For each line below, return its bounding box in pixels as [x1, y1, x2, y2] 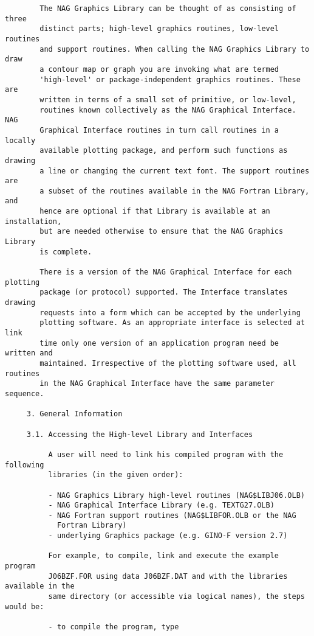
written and [5, 349, 53, 358]
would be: [5, 602, 44, 611]
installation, [5, 217, 62, 226]
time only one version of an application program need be [39, 338, 279, 348]
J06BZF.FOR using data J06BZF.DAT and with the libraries [48, 571, 288, 581]
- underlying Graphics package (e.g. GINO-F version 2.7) [48, 531, 288, 540]
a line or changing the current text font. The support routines [39, 166, 310, 175]
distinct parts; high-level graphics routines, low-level [39, 24, 279, 33]
